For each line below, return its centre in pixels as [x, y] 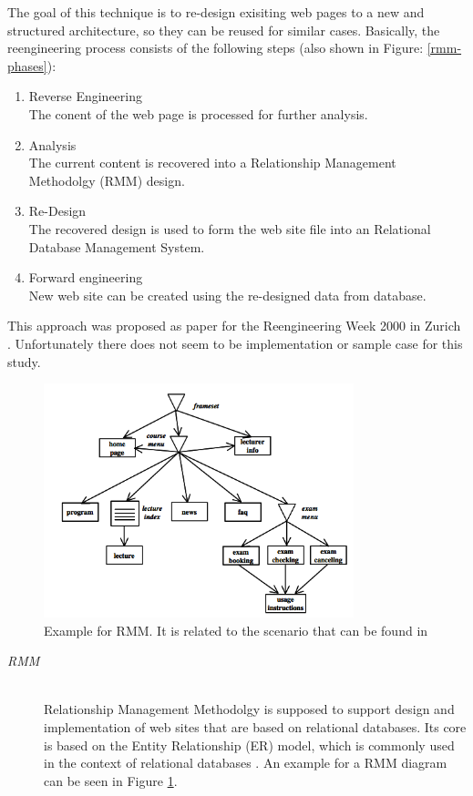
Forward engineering [86, 277]
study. [24, 361]
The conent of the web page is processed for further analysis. [198, 113]
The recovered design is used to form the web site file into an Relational [230, 228]
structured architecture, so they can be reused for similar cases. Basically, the [224, 30]
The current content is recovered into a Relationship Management [212, 163]
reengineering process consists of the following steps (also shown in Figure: [216, 48]
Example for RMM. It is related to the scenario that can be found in [236, 630]
